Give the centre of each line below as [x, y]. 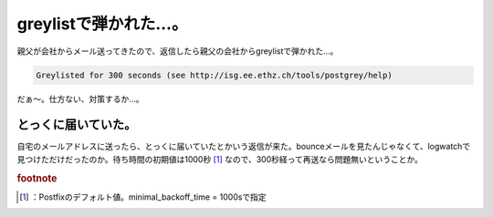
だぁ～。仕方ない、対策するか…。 [81, 98]
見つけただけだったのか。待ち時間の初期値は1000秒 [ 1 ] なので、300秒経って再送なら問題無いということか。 [220, 159]
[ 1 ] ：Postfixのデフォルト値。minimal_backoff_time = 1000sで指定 [143, 197]
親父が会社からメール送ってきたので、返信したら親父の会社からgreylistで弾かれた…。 [178, 51]
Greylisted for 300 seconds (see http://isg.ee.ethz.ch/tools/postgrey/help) [214, 75]
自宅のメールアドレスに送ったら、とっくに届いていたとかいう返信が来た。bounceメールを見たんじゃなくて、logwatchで [244, 147]
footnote [37, 178]
